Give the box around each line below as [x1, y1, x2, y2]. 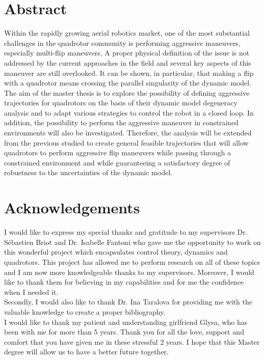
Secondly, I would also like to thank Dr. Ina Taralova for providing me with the [4, 296, 252, 307]
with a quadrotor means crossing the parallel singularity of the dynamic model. [4, 77, 252, 88]
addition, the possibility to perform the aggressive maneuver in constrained [4, 117, 238, 128]
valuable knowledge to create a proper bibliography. [4, 306, 166, 317]
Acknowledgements [4, 197, 140, 218]
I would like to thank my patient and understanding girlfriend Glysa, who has [4, 316, 248, 327]
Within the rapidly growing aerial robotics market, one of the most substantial [4, 27, 250, 38]
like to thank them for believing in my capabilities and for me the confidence [4, 276, 244, 287]
